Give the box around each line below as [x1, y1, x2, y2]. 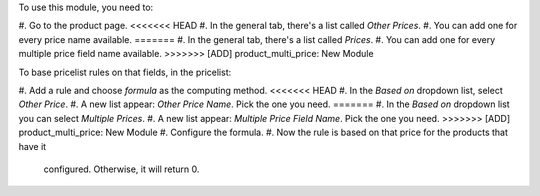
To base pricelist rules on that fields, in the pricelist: [18, 66, 232, 78]
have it [18, 140, 47, 152]
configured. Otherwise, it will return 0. [43, 163, 200, 175]
